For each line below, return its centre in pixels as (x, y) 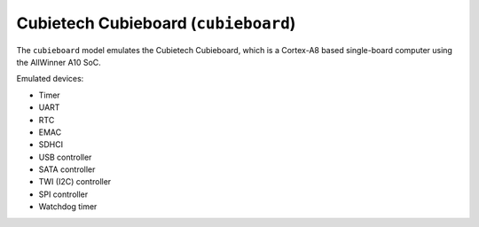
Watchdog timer (68, 207)
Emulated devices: (50, 79)
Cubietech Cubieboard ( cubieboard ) (156, 23)
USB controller (65, 157)
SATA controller (67, 169)
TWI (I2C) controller (75, 182)
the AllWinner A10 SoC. (59, 62)
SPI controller (63, 194)
